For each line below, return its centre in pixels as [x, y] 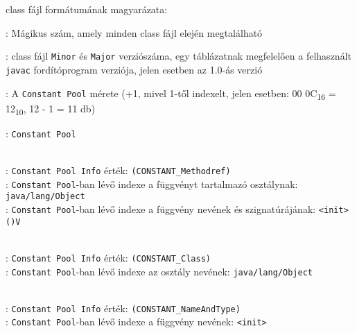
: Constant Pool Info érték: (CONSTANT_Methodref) [118, 170]
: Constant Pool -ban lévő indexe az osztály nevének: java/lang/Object [159, 271]
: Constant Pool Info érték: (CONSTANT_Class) [108, 257]
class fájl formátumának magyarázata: [87, 9]
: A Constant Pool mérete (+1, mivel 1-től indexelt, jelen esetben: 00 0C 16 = [171, 94]
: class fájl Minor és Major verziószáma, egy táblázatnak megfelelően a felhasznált [178, 56]
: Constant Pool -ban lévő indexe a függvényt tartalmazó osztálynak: [152, 183]
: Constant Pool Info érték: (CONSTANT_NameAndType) [123, 308]
